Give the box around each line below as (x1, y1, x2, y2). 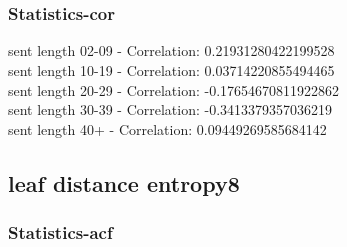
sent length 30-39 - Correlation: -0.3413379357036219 (8, 99, 333, 120)
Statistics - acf (8, 220, 113, 245)
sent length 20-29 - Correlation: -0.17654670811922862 (8, 79, 340, 100)
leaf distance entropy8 (8, 167, 240, 198)
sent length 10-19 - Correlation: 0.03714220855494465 (8, 60, 335, 80)
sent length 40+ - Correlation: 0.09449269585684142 (8, 118, 327, 139)
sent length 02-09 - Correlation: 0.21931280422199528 (8, 40, 335, 61)
